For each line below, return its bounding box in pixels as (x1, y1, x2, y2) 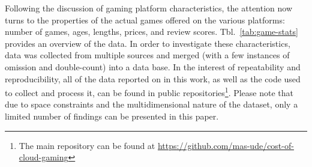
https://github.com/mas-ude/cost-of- (157, 139, 294, 151)
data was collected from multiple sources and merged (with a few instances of (5, 49, 290, 61)
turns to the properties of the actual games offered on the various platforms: (5, 13, 285, 26)
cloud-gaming (19, 151, 68, 163)
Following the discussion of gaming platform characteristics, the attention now (5, 2, 293, 14)
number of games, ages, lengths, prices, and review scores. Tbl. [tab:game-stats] (5, 25, 298, 38)
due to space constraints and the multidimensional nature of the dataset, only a (5, 98, 298, 111)
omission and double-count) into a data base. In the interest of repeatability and (5, 60, 301, 73)
